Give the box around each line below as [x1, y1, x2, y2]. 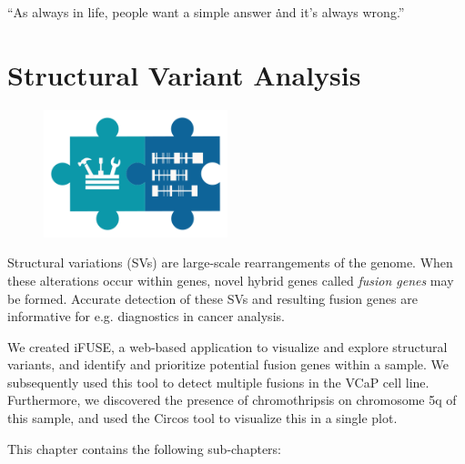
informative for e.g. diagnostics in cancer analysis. [7, 307, 285, 326]
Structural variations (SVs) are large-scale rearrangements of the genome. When [7, 253, 453, 272]
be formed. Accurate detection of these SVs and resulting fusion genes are [7, 288, 418, 308]
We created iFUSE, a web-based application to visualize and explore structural [7, 337, 448, 356]
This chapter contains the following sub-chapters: [7, 439, 281, 458]
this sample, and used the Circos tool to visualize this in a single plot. [7, 409, 398, 428]
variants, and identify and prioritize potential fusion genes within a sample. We [7, 355, 450, 374]
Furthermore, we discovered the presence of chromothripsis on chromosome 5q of [7, 390, 457, 409]
